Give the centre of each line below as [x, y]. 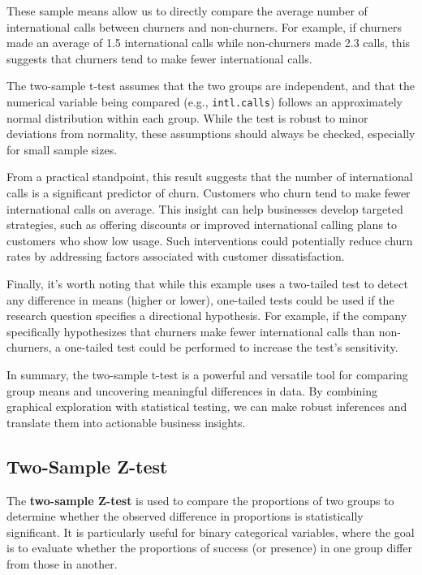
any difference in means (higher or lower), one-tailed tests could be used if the [200, 299]
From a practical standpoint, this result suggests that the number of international [210, 177]
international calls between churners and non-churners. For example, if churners [204, 26]
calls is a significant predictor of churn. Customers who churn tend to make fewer [209, 192]
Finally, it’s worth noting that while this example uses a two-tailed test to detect [207, 283]
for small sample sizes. [62, 149]
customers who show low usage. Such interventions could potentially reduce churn [210, 240]
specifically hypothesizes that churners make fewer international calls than [191, 331]
